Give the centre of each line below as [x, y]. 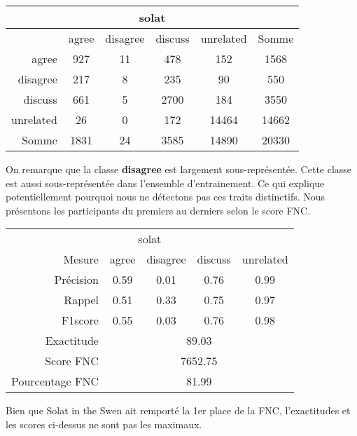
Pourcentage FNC [55, 381]
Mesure [81, 259]
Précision [76, 280]
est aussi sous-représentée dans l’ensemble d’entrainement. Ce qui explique [165, 183]
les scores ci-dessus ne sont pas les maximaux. [104, 424]
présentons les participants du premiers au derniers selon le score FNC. [158, 210]
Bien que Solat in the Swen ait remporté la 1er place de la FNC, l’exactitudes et [178, 410]
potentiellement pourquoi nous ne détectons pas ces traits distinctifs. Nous [166, 197]
